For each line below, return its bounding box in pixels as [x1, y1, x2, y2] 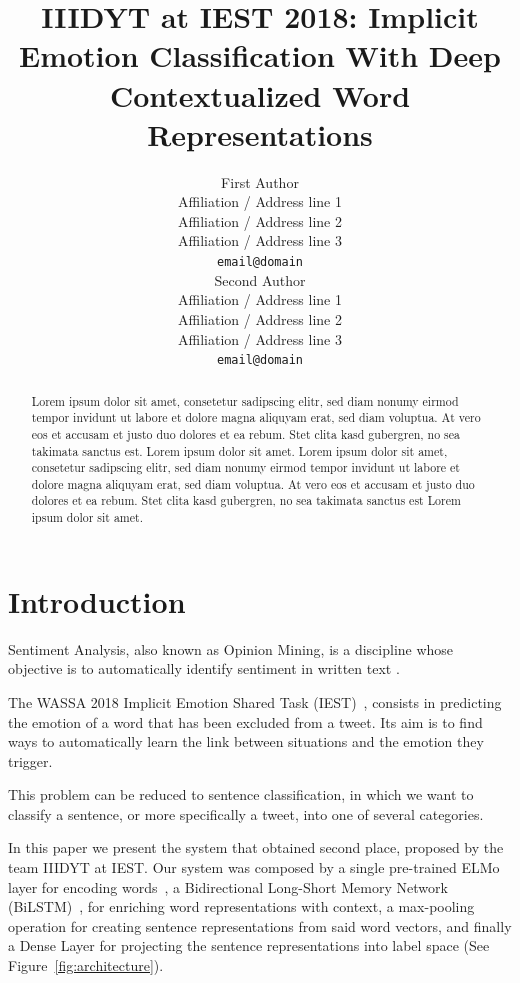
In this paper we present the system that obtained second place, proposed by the [8, 837, 504, 858]
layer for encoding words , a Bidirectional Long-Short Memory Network [8, 876, 448, 897]
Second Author [214, 269, 306, 290]
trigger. [8, 750, 53, 771]
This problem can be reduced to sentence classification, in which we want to [8, 784, 474, 805]
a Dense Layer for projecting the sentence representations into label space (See [8, 935, 490, 956]
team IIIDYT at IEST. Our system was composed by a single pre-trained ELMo [8, 857, 500, 878]
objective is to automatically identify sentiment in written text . [8, 658, 400, 679]
